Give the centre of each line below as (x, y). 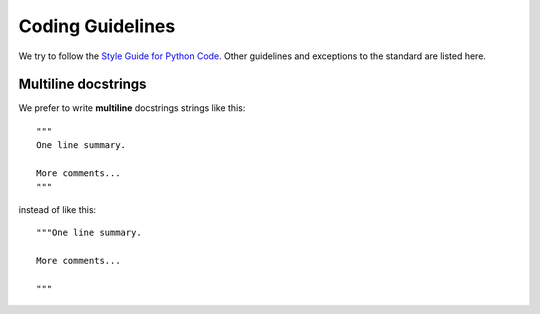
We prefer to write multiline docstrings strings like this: (132, 108)
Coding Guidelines (97, 26)
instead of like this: (57, 209)
